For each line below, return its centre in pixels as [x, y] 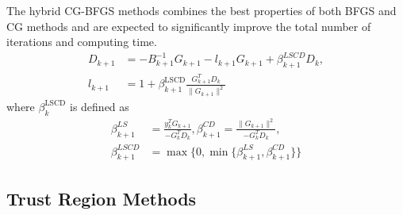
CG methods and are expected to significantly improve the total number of [189, 26]
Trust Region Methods [102, 198]
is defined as [100, 106]
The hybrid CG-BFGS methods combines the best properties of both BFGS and [201, 10]
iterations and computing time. [82, 42]
